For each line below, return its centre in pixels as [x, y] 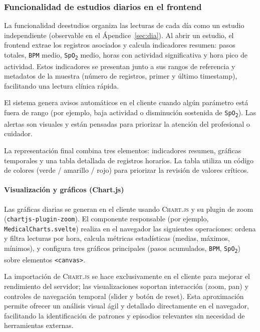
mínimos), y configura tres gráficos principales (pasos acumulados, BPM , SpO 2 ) [122, 248]
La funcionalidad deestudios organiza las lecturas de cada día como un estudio [124, 25]
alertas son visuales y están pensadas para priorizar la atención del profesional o [127, 123]
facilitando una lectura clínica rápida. [62, 85]
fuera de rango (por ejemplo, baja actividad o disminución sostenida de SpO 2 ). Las [130, 113]
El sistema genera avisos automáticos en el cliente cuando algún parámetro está [126, 102]
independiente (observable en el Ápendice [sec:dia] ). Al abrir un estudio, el [119, 35]
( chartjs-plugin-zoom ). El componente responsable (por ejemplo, [106, 219]
